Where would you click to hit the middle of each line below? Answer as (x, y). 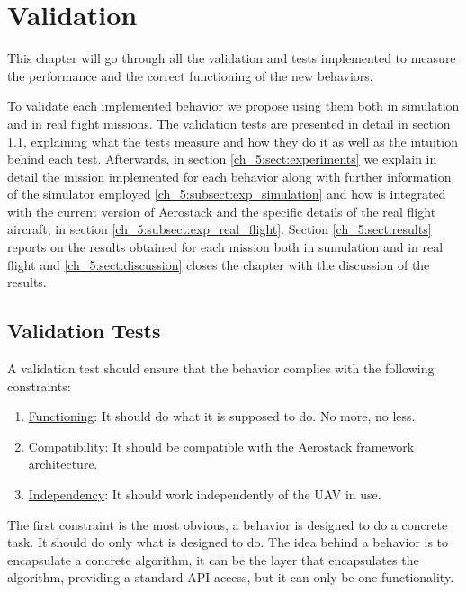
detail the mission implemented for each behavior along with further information (229, 176)
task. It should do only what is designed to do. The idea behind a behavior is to (228, 542)
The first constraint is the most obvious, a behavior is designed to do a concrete (228, 524)
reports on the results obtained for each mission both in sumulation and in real (225, 247)
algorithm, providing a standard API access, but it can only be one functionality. (231, 577)
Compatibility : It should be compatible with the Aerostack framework (221, 446)
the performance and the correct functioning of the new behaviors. (190, 75)
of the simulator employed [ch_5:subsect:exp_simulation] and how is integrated (227, 194)
